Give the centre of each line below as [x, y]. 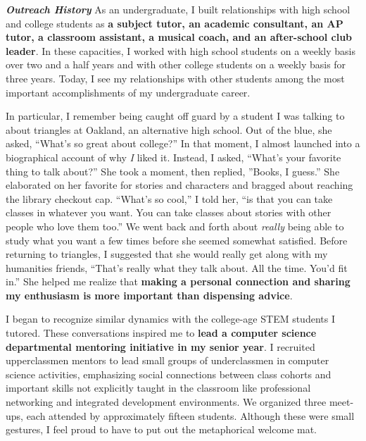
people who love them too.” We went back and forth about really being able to [175, 226]
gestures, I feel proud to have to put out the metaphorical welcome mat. [162, 429]
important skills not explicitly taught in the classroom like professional [158, 388]
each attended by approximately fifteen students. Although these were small [190, 415]
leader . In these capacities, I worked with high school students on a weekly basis [181, 50]
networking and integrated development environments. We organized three [166, 402]
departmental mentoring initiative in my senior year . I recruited [160, 346]
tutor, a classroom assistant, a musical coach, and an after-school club [179, 37]
